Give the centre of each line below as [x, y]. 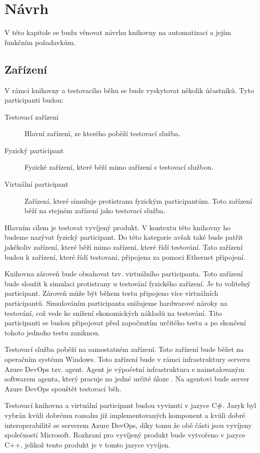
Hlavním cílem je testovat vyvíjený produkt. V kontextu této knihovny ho [118, 227]
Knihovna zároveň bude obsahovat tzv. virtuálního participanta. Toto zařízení [124, 274]
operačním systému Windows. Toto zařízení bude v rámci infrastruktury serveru [127, 359]
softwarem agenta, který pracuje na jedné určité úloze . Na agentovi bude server [127, 379]
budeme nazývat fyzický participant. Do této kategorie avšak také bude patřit [124, 237]
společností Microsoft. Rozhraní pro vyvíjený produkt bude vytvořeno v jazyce [125, 435]
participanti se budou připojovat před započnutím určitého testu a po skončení [125, 323]
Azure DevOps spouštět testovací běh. [63, 388]
